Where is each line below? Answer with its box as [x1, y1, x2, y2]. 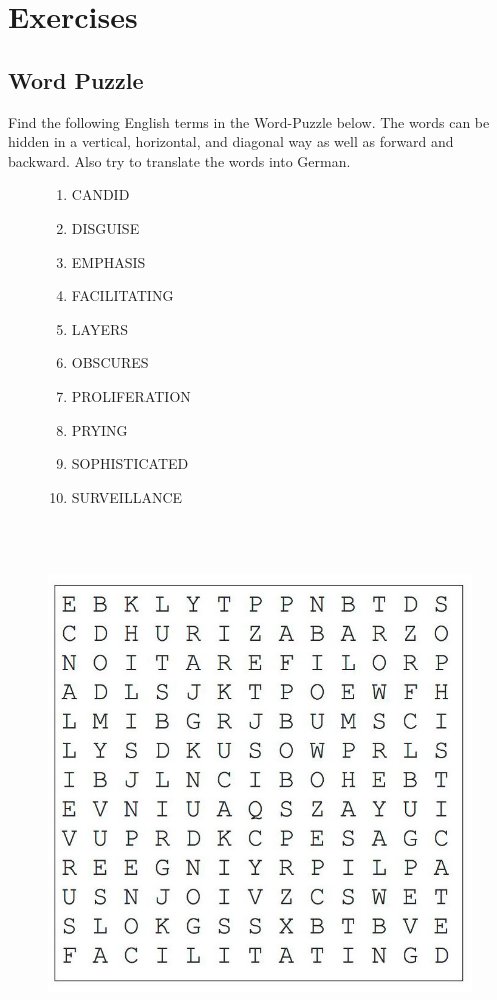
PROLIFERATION [71, 385, 191, 406]
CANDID [71, 184, 130, 205]
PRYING [71, 419, 128, 440]
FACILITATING [71, 285, 174, 306]
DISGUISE [71, 217, 140, 238]
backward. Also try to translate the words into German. [8, 150, 351, 171]
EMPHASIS [71, 251, 146, 272]
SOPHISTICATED [71, 453, 189, 474]
